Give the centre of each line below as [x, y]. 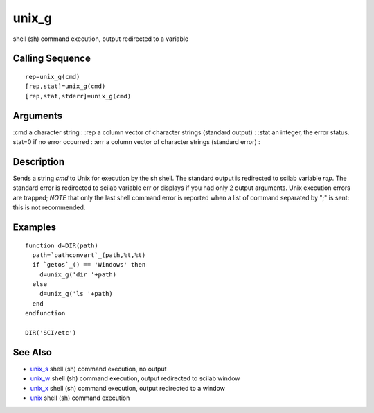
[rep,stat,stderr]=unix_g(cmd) [78, 96]
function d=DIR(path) [62, 245]
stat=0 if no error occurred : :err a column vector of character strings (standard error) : [137, 142]
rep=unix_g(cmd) [53, 77]
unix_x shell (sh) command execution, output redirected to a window [127, 388]
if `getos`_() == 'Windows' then [89, 265]
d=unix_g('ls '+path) [76, 294]
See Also [32, 352]
